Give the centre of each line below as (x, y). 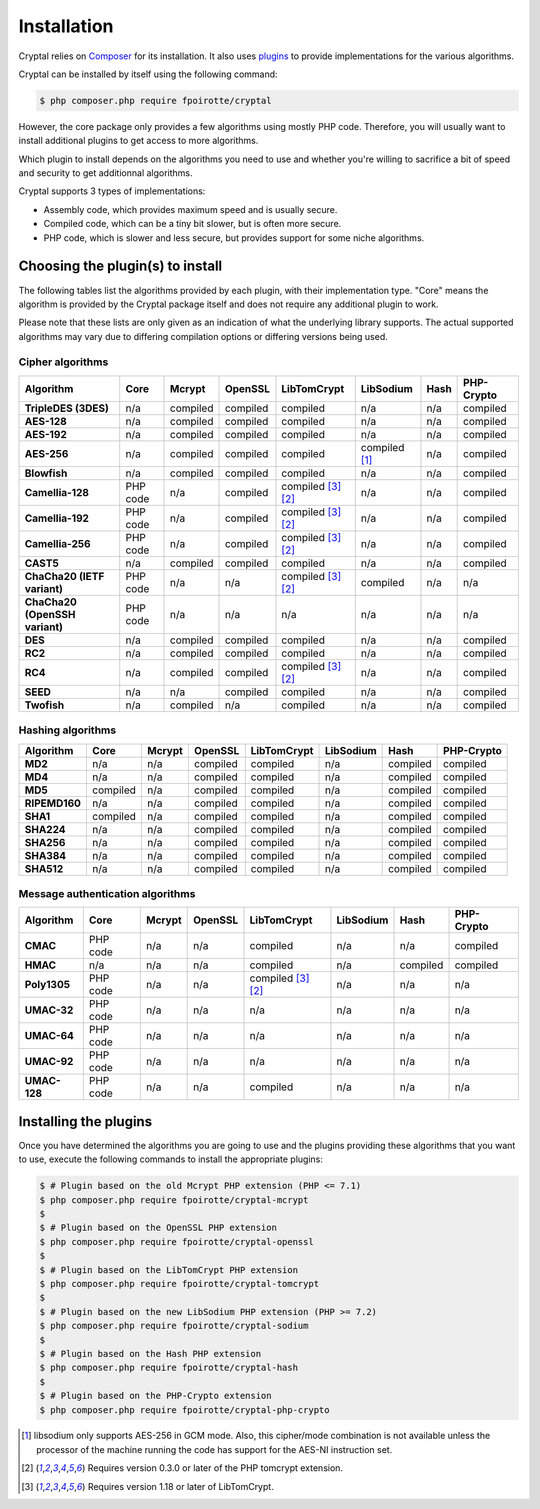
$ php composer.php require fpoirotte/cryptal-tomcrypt (179, 1283)
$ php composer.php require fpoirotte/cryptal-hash (169, 1368)
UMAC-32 (49, 1010)
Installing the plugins (85, 1121)
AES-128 (45, 421)
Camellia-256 (57, 543)
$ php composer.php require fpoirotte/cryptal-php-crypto (184, 1409)
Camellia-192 (57, 518)
